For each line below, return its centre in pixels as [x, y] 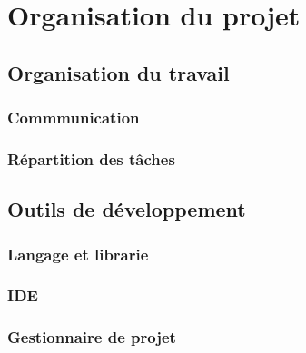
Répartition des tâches [91, 158]
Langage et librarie [78, 254]
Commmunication [74, 118]
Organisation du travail [118, 72]
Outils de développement [127, 209]
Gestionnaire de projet [92, 337]
